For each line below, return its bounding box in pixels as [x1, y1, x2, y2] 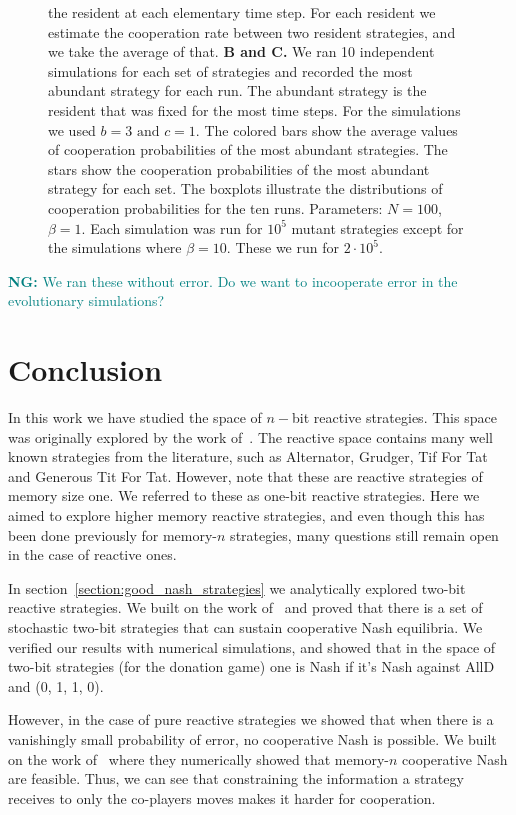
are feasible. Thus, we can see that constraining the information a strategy [8, 768, 464, 789]
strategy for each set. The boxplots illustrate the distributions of [48, 178, 443, 199]
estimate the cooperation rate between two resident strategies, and [48, 21, 456, 42]
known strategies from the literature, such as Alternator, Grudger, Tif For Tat [8, 446, 488, 467]
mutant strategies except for [291, 217, 464, 238]
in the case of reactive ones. [8, 544, 177, 565]
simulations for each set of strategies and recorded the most [48, 60, 413, 81]
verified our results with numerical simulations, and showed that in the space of [8, 636, 496, 657]
